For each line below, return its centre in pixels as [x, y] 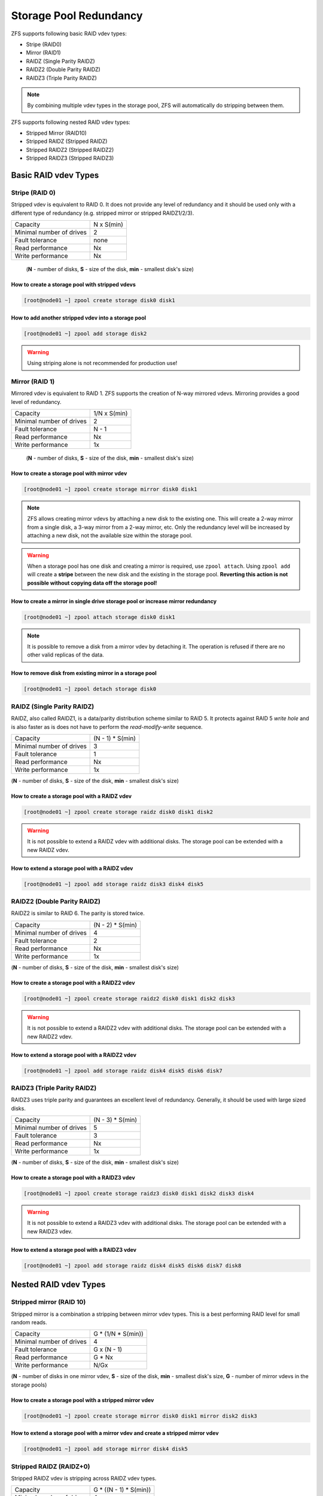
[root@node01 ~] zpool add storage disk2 [85, 333]
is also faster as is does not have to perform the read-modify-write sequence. [107, 726]
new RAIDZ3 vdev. [50, 1231]
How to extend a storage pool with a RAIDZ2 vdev [74, 1055]
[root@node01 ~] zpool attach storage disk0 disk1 [100, 617]
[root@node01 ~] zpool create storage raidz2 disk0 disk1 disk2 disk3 [129, 998]
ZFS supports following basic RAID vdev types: [69, 34]
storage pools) [29, 1385]
